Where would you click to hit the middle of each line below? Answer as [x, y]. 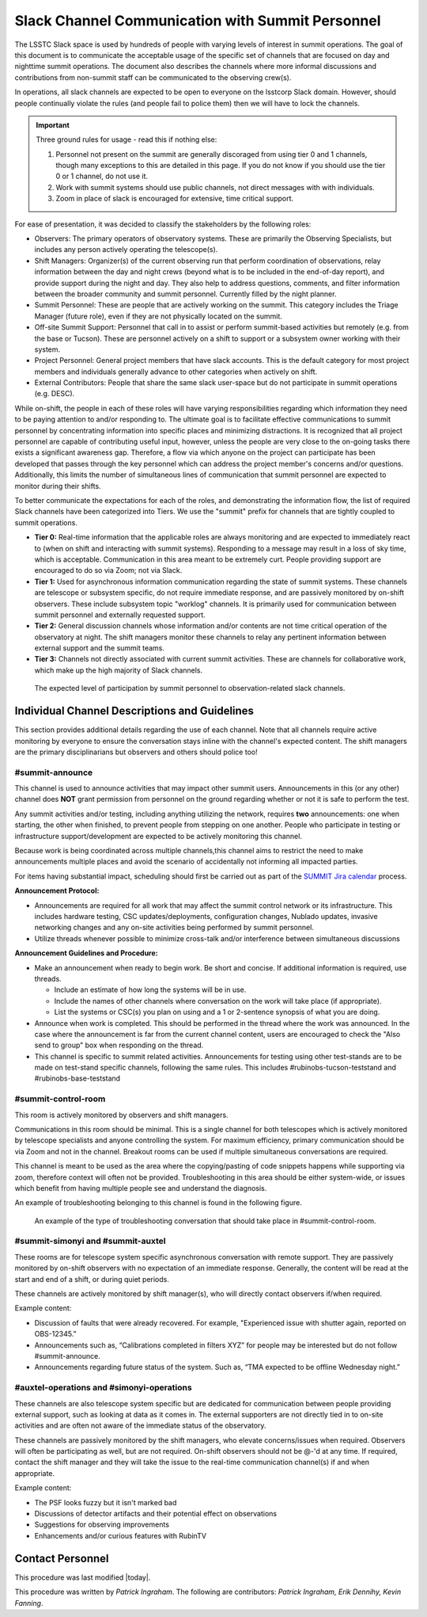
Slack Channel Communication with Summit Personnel [198, 21]
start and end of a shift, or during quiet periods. [92, 1279]
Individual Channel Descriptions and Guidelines [134, 711]
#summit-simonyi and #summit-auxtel [90, 1241]
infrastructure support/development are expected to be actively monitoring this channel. [158, 836]
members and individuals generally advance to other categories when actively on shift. [176, 372]
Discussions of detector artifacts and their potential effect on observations [155, 1514]
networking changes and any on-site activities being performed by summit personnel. [174, 928]
